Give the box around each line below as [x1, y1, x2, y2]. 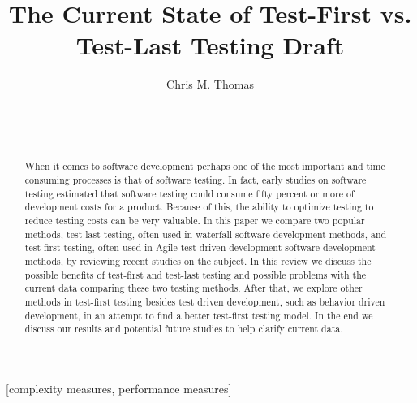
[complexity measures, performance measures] [6, 380, 232, 397]
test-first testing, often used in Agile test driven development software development [24, 240, 376, 254]
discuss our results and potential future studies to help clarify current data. [24, 322, 343, 336]
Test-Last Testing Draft [75, 28, 345, 62]
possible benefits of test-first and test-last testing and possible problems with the [24, 267, 367, 281]
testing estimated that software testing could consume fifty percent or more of [24, 186, 355, 200]
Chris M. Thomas [166, 76, 254, 93]
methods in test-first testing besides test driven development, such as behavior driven [24, 295, 385, 309]
